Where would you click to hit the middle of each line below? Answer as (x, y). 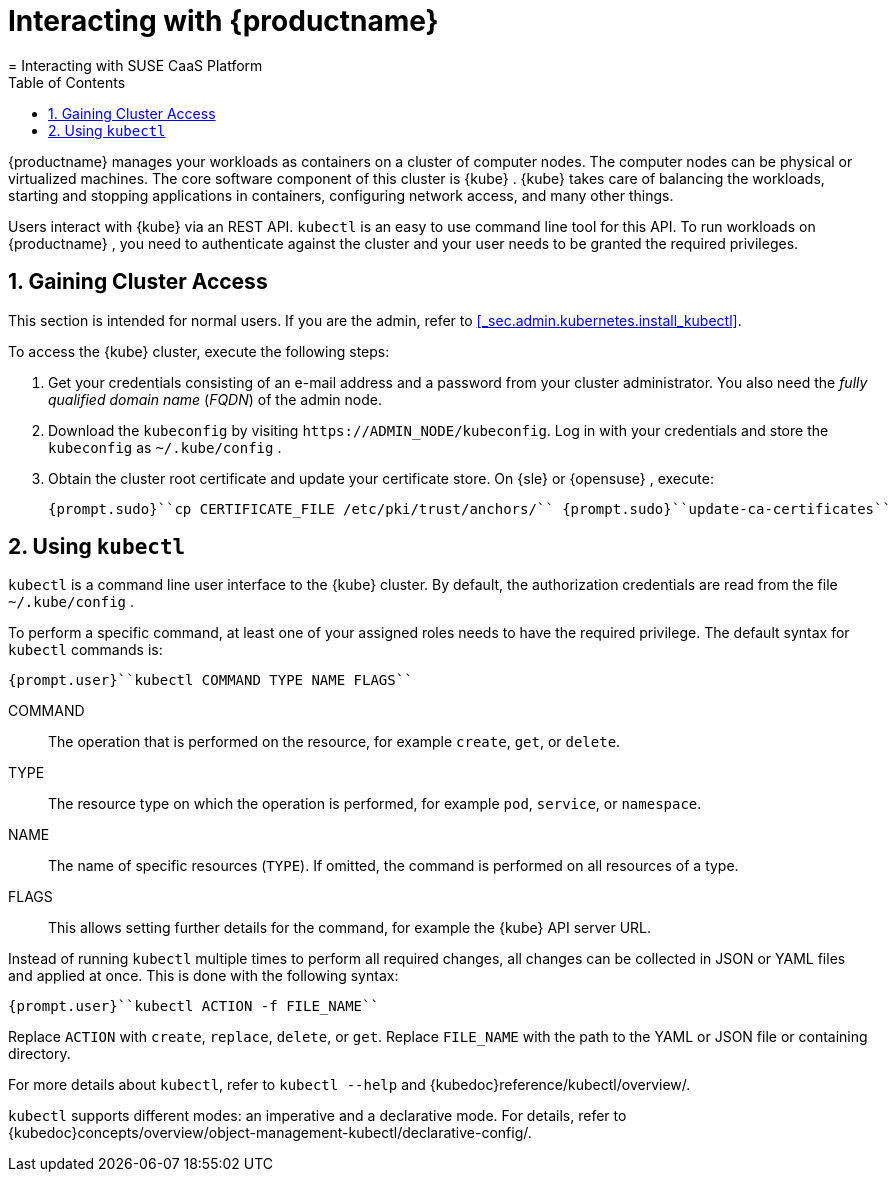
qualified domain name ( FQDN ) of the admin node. (215, 399)
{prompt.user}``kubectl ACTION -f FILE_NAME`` (193, 1006)
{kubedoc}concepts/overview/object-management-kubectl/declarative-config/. (270, 1133)
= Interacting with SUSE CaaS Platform (135, 65)
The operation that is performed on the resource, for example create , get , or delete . (334, 742)
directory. (39, 1054)
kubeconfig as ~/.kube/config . (165, 447)
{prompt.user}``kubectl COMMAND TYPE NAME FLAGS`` (210, 680)
